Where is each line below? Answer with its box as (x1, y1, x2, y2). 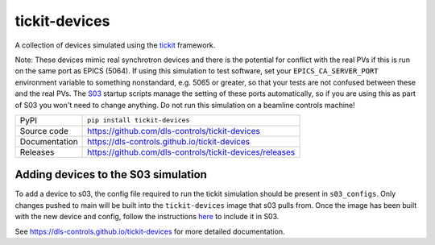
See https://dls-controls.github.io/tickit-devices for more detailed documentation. (14, 226, 285, 236)
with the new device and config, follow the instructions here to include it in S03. (14, 212, 280, 222)
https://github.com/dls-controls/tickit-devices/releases (87, 146, 296, 157)
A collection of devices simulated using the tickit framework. (14, 40, 216, 50)
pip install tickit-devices (87, 116, 190, 125)
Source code (19, 125, 68, 136)
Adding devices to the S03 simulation (14, 168, 207, 181)
